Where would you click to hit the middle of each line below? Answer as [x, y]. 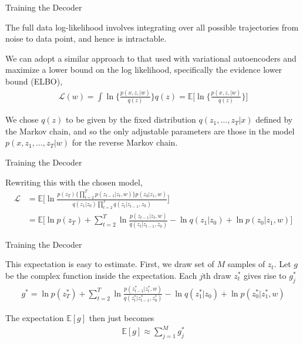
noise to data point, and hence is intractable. [86, 38]
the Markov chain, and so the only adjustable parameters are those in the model [150, 131]
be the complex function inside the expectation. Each [101, 275]
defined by [274, 119]
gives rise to [265, 275]
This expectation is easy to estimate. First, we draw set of [110, 264]
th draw [217, 275]
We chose [22, 119]
